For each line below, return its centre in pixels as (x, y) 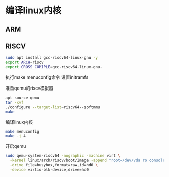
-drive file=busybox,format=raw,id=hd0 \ (54, 165)
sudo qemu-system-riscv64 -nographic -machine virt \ (63, 156)
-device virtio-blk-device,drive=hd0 (49, 170)
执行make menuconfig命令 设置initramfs (47, 77)
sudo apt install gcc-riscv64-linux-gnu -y (52, 58)
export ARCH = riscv (24, 63)
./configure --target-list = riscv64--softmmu (53, 107)
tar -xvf (14, 102)
